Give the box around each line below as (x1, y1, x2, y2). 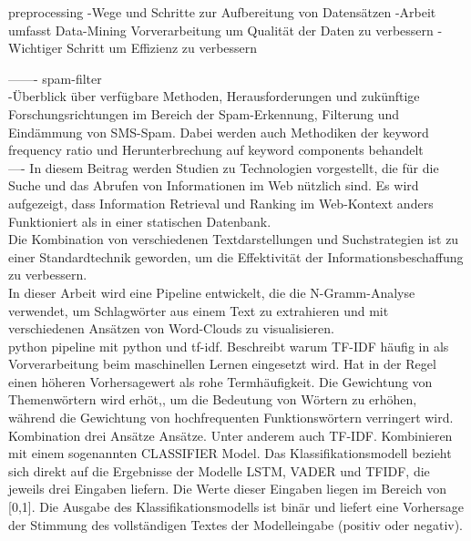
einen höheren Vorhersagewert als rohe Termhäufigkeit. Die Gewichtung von (8, 372, 433, 391)
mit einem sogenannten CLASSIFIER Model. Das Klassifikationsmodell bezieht (8, 444, 452, 463)
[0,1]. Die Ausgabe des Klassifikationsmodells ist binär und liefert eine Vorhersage (8, 497, 464, 516)
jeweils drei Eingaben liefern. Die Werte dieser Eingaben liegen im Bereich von (8, 479, 447, 498)
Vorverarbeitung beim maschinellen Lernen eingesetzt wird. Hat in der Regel (8, 354, 436, 373)
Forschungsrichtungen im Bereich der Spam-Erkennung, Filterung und (8, 104, 400, 123)
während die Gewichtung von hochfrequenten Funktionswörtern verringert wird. (8, 408, 454, 427)
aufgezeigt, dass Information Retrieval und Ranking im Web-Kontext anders (8, 193, 434, 212)
